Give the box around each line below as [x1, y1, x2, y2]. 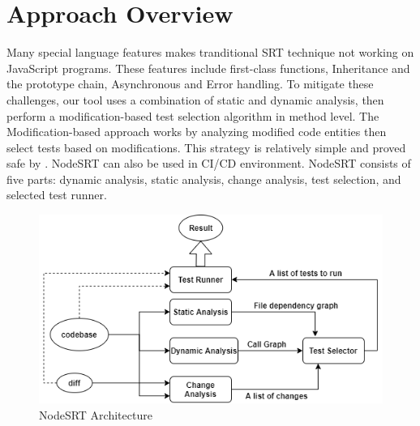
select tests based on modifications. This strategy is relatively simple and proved [6, 138, 406, 155]
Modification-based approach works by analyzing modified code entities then [6, 123, 387, 140]
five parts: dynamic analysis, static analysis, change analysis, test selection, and [6, 170, 401, 187]
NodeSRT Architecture [39, 406, 152, 423]
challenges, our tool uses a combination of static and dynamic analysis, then [6, 91, 384, 108]
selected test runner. [6, 186, 107, 203]
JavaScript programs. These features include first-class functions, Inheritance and [6, 59, 410, 76]
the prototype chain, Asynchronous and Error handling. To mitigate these [6, 75, 374, 92]
